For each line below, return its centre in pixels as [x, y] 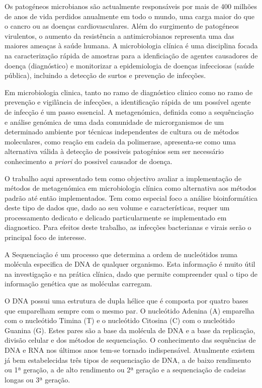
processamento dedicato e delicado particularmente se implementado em [116, 217]
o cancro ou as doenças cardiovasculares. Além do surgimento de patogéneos [122, 26]
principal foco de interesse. [46, 237]
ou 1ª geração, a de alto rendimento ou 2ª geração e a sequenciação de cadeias [125, 370]
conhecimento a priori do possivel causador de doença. [89, 161]
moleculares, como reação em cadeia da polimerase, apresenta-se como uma [120, 141]
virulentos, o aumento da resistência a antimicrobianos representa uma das [119, 35]
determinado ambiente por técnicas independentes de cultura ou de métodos [122, 132]
